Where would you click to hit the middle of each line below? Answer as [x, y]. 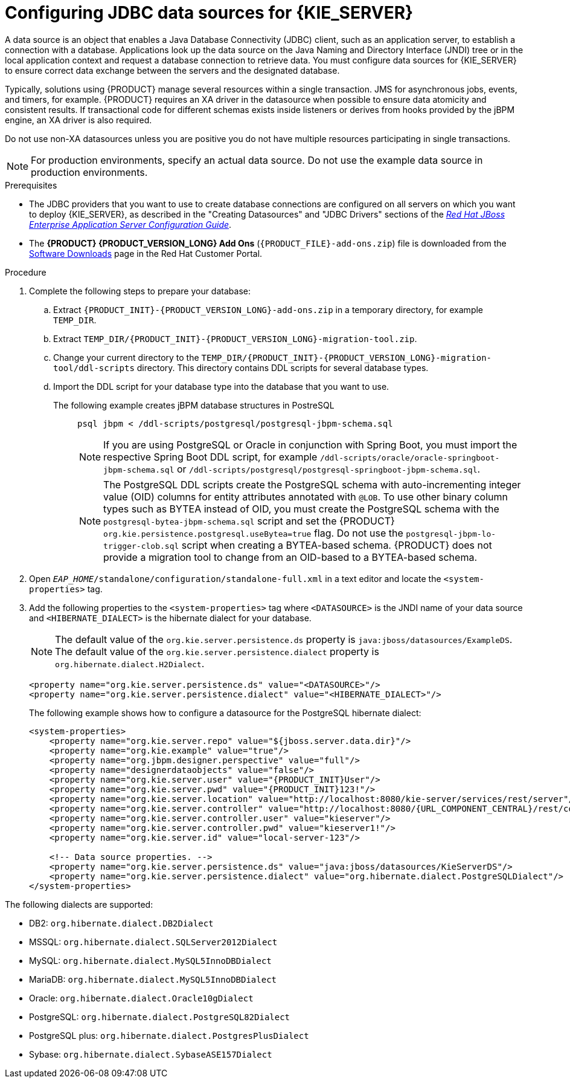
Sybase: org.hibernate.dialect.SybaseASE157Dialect [151, 1054]
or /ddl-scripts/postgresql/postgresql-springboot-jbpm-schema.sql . [328, 469]
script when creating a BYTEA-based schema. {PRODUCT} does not [337, 545]
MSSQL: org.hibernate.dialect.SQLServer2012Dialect [153, 942]
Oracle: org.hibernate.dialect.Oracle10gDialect [141, 998]
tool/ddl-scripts [94, 368]
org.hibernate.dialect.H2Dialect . [130, 663]
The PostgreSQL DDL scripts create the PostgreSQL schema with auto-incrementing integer [312, 484]
